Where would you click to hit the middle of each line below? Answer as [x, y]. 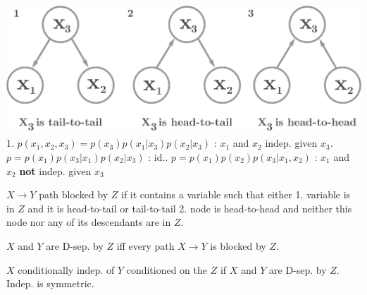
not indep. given [55, 170]
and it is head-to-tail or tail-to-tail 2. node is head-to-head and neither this [190, 208]
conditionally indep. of [66, 269]
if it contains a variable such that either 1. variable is [236, 194]
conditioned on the [167, 269]
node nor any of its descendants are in [89, 222]
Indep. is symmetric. [50, 283]
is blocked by [238, 245]
